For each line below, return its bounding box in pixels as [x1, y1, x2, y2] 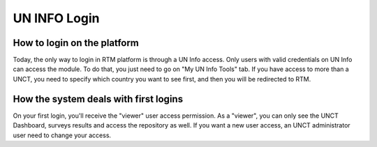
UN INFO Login [13, 10, 101, 26]
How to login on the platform [13, 37, 140, 49]
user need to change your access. [13, 131, 112, 139]
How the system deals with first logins [13, 93, 184, 105]
